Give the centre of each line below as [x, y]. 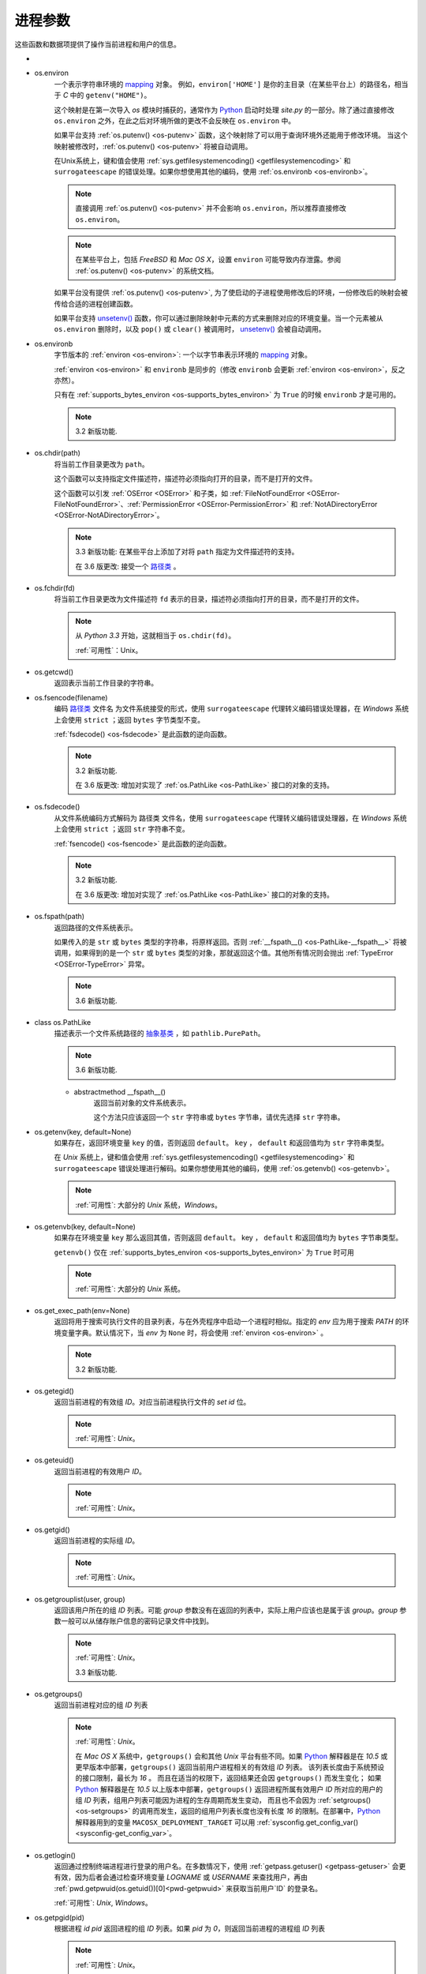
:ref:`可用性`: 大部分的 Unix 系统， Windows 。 [149, 1205]
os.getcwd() [54, 672]
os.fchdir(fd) [54, 588]
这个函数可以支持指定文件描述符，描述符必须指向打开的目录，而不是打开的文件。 [185, 478]
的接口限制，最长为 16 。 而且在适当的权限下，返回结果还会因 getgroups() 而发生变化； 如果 [228, 1778]
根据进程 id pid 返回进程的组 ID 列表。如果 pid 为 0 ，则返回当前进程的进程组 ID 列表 [190, 1928]
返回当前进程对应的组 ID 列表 [101, 1705]
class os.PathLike [63, 1022]
